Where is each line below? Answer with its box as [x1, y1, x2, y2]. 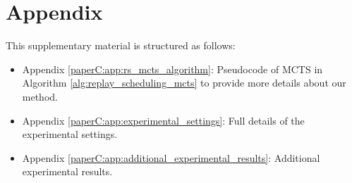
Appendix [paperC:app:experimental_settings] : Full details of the [22, 113, 305, 127]
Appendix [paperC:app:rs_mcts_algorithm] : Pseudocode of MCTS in [22, 61, 323, 76]
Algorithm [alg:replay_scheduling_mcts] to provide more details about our [22, 75, 346, 90]
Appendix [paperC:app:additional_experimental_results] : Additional [22, 150, 320, 165]
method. [22, 89, 58, 103]
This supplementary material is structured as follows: [6, 38, 236, 53]
